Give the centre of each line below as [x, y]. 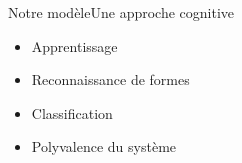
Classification [72, 112]
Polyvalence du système [104, 146]
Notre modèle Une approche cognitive [121, 12]
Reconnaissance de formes [110, 79]
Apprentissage [74, 45]
